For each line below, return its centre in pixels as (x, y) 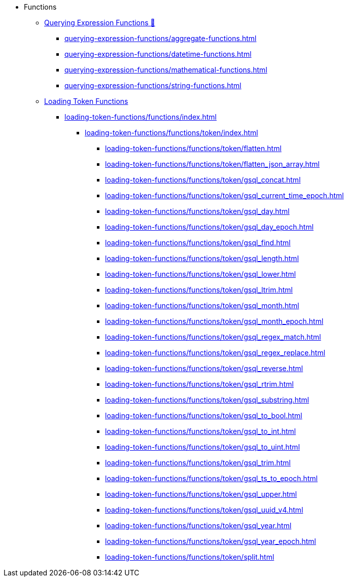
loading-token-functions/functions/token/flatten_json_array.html (212, 164)
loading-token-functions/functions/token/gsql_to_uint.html (203, 447)
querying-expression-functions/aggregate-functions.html (161, 38)
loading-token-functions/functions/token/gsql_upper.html (201, 494)
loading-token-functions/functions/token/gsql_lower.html (201, 274)
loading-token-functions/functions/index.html (141, 117)
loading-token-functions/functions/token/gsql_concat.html (203, 180)
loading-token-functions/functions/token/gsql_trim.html (198, 463)
